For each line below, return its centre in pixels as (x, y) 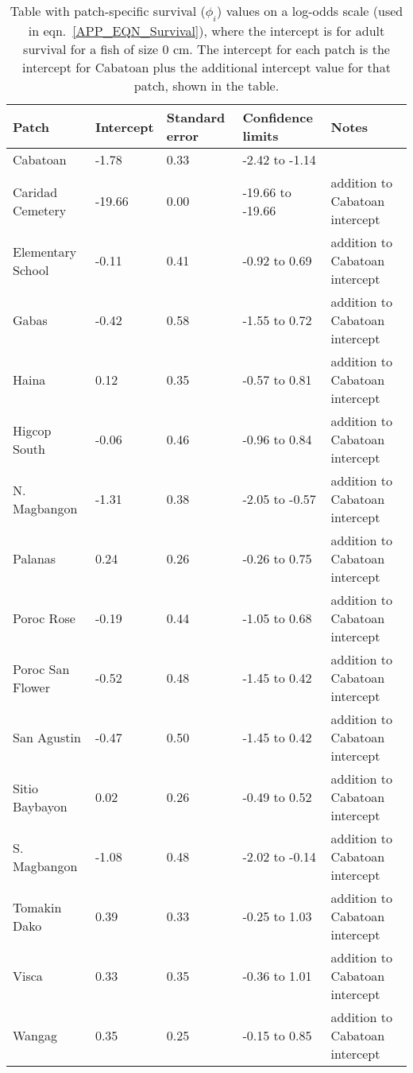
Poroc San (41, 668)
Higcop (32, 430)
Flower (31, 687)
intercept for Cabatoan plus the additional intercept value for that (206, 68)
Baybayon (40, 806)
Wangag (35, 1036)
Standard (196, 118)
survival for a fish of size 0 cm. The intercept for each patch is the (206, 49)
